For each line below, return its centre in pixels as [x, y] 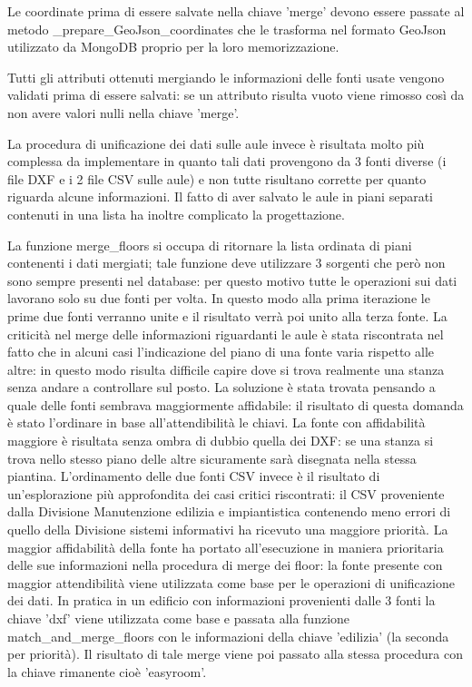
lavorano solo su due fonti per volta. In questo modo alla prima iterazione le [219, 298]
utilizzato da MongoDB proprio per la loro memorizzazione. [173, 47]
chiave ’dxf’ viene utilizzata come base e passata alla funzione [179, 618]
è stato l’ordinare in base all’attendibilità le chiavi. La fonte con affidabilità [216, 422]
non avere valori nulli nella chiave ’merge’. [123, 112]
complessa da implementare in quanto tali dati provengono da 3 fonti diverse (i [227, 161]
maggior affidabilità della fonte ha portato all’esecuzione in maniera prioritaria [226, 547]
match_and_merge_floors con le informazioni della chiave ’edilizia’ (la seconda [228, 636]
